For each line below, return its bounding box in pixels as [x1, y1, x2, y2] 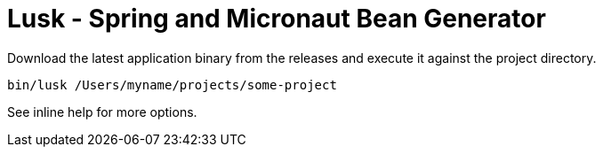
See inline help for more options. [7, 104, 197, 119]
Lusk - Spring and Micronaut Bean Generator [7, 4, 546, 34]
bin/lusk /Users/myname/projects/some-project [7, 77, 337, 92]
